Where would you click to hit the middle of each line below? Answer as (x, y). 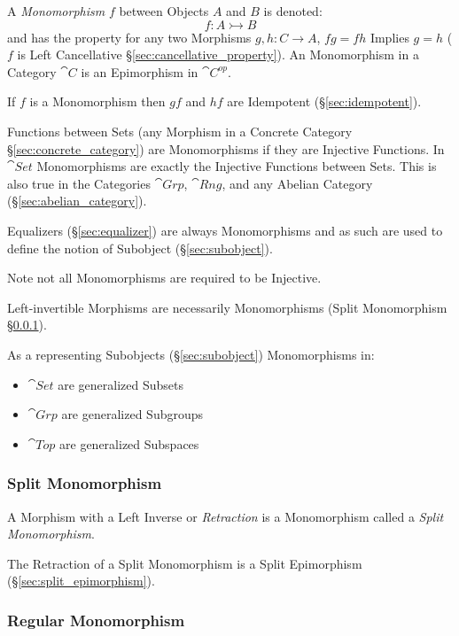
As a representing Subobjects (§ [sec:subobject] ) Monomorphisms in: (191, 354)
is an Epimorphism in (140, 71)
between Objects (164, 11)
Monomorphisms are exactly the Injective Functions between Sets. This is (237, 166)
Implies (389, 37)
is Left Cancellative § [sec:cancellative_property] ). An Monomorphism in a (218, 54)
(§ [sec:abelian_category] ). (77, 201)
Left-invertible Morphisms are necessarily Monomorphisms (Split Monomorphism (227, 307)
